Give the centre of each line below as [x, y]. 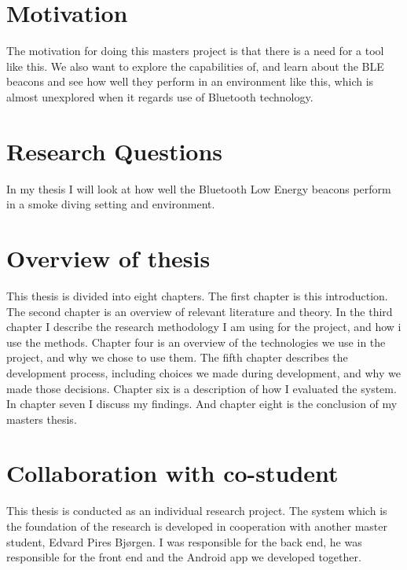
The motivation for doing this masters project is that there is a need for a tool [195, 51]
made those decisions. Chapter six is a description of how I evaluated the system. [202, 388]
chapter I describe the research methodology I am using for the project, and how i [204, 327]
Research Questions [115, 151]
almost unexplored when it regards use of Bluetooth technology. [160, 96]
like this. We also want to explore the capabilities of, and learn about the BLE [195, 66]
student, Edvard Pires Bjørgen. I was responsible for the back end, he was [184, 541]
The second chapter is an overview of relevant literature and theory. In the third [200, 311]
